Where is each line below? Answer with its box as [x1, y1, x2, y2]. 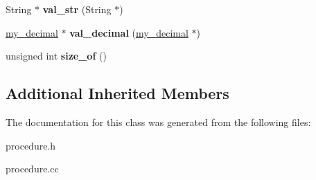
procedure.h [6, 138, 56, 152]
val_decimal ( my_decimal [69, 25, 188, 39]
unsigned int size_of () [6, 48, 107, 63]
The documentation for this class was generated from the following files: [6, 114, 311, 129]
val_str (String [42, 2, 112, 16]
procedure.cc [6, 161, 59, 176]
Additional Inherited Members [6, 82, 229, 104]
